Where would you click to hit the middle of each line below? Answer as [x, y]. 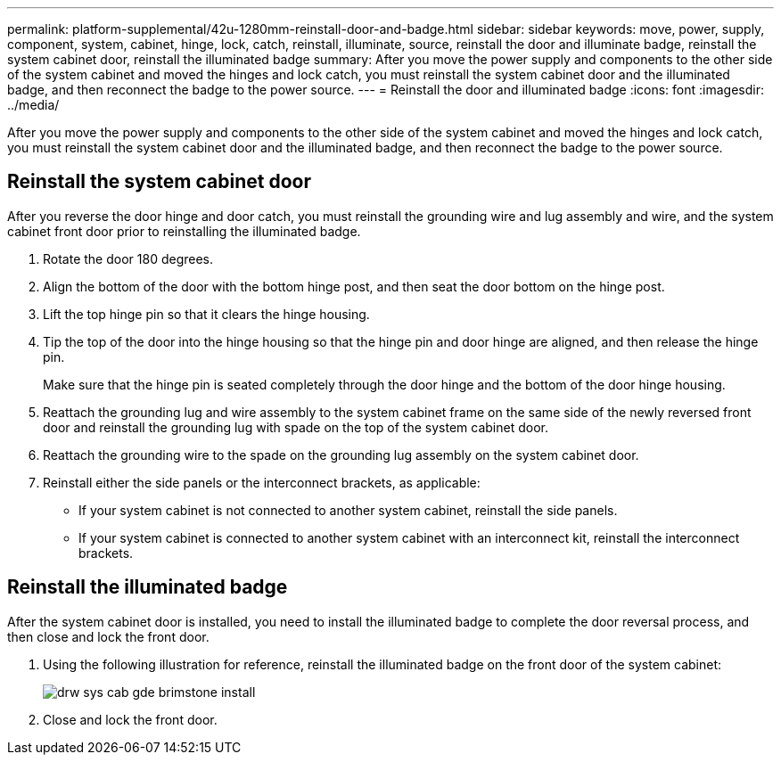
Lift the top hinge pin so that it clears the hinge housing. [206, 314]
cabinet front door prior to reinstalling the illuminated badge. [184, 231]
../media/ [33, 105]
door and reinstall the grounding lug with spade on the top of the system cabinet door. [296, 427]
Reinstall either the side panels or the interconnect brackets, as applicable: [262, 482]
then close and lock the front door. [108, 636]
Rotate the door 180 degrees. [128, 258]
